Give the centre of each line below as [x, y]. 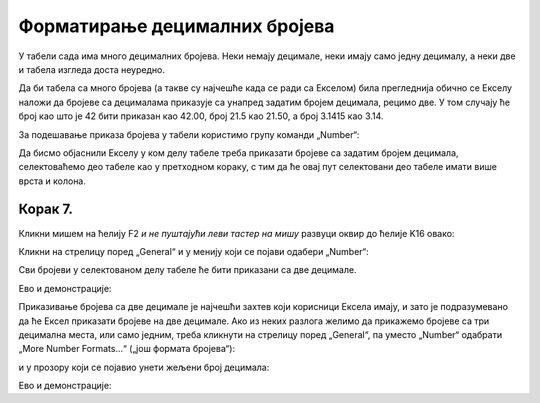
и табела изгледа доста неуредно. [91, 69]
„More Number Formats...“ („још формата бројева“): [126, 349]
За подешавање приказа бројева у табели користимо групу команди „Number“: [189, 134]
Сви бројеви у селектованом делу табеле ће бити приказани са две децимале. [187, 270]
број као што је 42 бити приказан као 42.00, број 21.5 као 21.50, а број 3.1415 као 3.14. [201, 116]
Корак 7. [46, 209]
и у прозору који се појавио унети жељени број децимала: [144, 367]
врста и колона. [52, 181]
